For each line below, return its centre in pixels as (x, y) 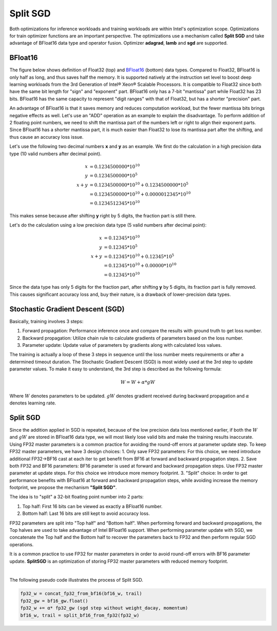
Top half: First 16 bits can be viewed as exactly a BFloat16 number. (92, 506)
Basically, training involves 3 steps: (46, 321)
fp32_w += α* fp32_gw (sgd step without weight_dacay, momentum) (104, 608)
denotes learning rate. (33, 403)
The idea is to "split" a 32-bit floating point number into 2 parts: (76, 497)
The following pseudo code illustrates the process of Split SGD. (76, 580)
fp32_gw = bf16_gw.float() (54, 601)
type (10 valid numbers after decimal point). (56, 154)
